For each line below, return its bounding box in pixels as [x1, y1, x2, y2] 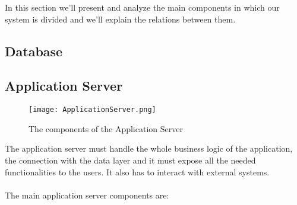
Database [5, 41, 63, 60]
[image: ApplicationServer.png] [29, 105, 156, 114]
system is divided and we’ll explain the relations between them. [5, 12, 236, 25]
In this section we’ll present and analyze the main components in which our [5, 1, 280, 13]
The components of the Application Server [29, 122, 183, 134]
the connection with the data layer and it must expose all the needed [5, 154, 256, 166]
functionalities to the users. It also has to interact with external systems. [5, 165, 270, 178]
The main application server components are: [5, 188, 169, 201]
